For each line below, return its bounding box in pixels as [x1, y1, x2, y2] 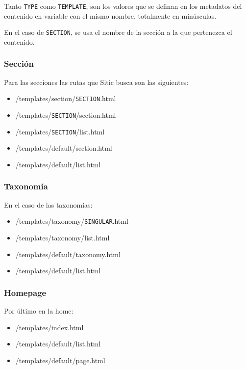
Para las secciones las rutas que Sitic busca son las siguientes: [4, 77, 189, 87]
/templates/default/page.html [15, 355, 105, 365]
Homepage [4, 286, 47, 298]
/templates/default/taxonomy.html [15, 249, 121, 259]
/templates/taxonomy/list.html [15, 232, 110, 242]
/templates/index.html [15, 322, 84, 332]
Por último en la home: [4, 305, 74, 316]
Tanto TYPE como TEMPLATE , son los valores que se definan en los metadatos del [4, 1, 242, 11]
